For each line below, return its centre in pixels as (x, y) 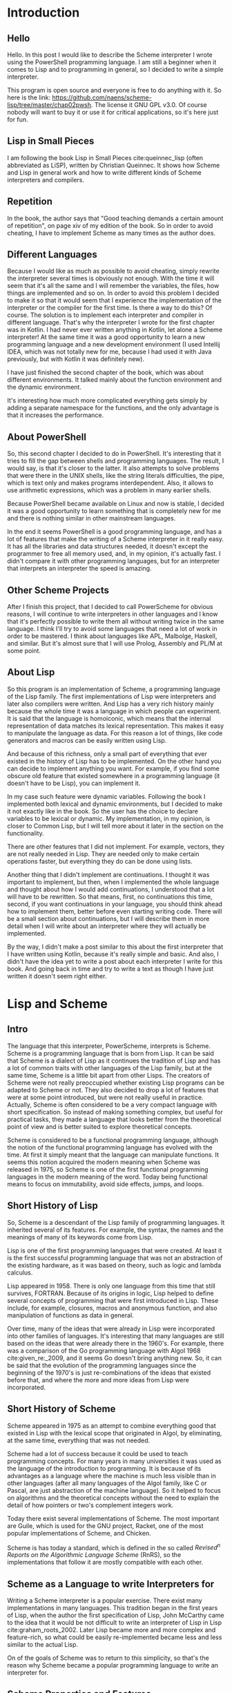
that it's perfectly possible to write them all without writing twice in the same (116, 621)
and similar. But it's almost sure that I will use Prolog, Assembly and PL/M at (115, 644)
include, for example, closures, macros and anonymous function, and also (112, 1308)
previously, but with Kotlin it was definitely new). (76, 359)
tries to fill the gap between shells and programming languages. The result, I (116, 461)
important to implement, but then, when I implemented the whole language (113, 882)
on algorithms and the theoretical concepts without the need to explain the (113, 1498)
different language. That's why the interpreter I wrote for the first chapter (111, 322)
